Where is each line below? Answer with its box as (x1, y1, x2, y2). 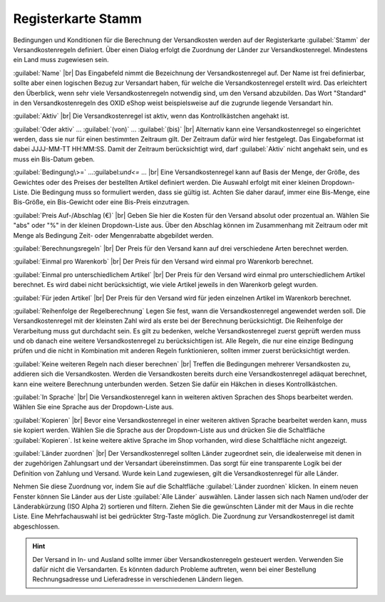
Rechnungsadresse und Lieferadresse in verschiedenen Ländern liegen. (32, 575, 244, 583)
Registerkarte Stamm (13, 11, 143, 26)
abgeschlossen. (13, 522, 60, 531)
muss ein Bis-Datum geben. (13, 154, 96, 164)
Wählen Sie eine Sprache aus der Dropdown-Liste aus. (13, 403, 174, 411)
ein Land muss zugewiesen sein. (13, 56, 110, 64)
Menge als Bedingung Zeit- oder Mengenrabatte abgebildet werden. (13, 231, 214, 239)
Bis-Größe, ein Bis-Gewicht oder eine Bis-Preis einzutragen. (13, 198, 190, 206)
